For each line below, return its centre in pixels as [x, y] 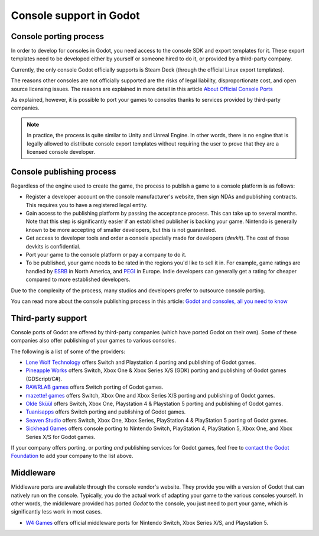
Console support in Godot [75, 15]
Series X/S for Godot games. [61, 437]
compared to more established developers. [78, 280]
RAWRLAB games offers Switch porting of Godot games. [95, 387]
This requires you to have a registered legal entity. [87, 205]
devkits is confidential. [53, 246]
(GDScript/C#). [44, 379]
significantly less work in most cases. [56, 512]
